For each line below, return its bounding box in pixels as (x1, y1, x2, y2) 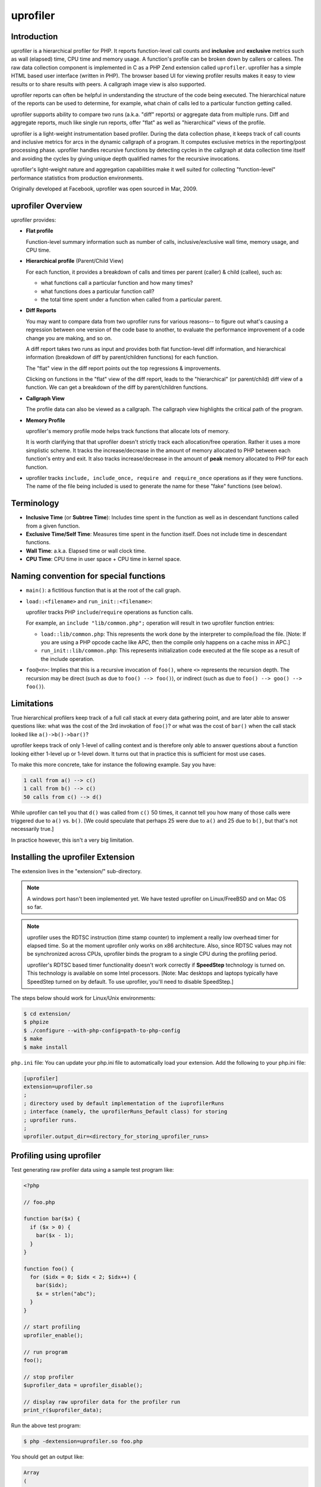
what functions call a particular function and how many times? (40, 280, 193, 287)
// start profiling (23, 1323, 80, 1331)
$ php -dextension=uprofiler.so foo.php (23, 1438, 143, 1445)
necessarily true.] (11, 826, 54, 833)
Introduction (11, 32, 58, 42)
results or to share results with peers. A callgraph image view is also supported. (11, 80, 206, 87)
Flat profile (26, 227, 53, 234)
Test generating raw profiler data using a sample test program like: (11, 1166, 174, 1173)
